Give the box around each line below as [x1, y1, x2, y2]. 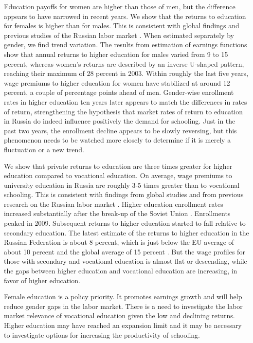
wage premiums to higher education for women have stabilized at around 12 [4, 77, 230, 88]
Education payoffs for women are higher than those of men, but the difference [4, 1, 235, 11]
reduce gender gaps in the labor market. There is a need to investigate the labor [4, 301, 243, 311]
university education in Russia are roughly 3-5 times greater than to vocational [4, 180, 240, 190]
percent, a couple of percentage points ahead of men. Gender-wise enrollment [4, 87, 234, 97]
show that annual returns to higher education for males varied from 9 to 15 [4, 49, 228, 59]
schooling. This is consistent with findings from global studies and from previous [4, 189, 244, 199]
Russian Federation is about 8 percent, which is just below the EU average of [4, 237, 234, 247]
